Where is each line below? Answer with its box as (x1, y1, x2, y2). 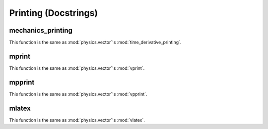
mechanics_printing (9, 26, 73, 35)
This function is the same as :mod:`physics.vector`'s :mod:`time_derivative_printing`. (9, 40, 182, 45)
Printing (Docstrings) (9, 7, 98, 18)
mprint (9, 52, 31, 60)
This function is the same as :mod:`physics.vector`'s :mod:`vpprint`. (9, 91, 147, 97)
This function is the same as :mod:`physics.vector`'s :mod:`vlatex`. (9, 117, 145, 123)
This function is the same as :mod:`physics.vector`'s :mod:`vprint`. (9, 65, 145, 71)
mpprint (9, 78, 35, 86)
